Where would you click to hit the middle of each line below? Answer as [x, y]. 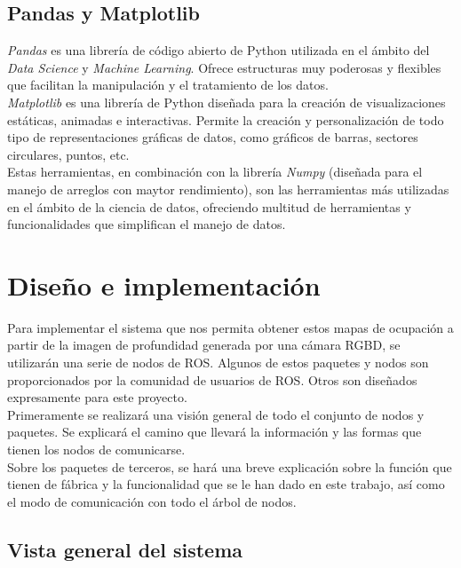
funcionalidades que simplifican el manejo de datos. [147, 224]
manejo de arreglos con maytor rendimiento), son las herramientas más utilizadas [228, 189]
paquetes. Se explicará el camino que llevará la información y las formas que [215, 432]
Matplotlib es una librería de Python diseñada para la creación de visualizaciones [227, 102]
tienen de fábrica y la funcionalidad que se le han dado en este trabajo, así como [226, 484]
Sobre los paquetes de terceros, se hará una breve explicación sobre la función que [230, 466]
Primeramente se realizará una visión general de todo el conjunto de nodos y [216, 414]
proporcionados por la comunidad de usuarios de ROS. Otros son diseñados [212, 379]
